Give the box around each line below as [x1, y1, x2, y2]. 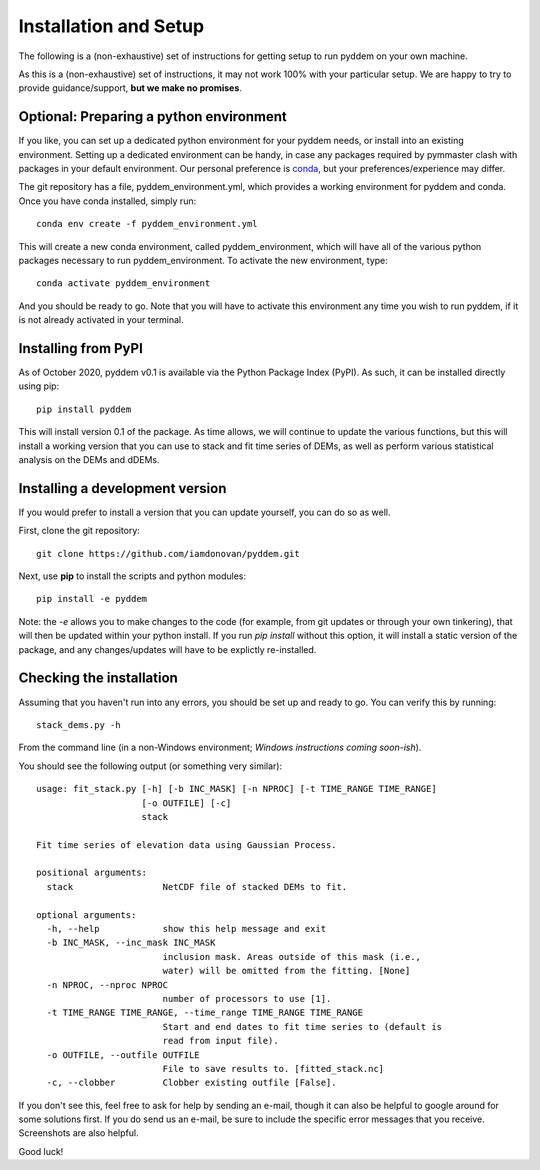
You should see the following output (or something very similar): [18, 760, 283, 772]
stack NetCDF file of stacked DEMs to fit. [46, 881, 348, 892]
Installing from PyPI [18, 340, 144, 357]
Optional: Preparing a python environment [18, 108, 287, 125]
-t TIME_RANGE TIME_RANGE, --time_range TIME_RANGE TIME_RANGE [46, 1007, 364, 1019]
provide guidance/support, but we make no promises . [18, 82, 242, 94]
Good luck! [18, 1145, 64, 1157]
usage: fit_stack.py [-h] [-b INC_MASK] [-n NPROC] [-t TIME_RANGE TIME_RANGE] [36, 783, 437, 795]
